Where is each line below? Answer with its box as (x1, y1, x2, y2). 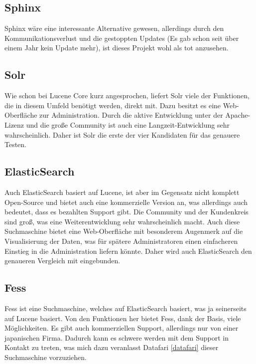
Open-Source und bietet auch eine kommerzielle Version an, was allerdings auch (4, 196, 248, 207)
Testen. (4, 139, 27, 150)
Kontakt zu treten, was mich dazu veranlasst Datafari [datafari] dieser (4, 342, 219, 353)
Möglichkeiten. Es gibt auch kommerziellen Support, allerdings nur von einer (4, 323, 239, 333)
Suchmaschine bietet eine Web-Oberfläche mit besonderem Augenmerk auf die (4, 226, 243, 236)
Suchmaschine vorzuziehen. (4, 352, 87, 362)
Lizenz (4, 119, 24, 130)
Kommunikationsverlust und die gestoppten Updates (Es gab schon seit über (4, 32, 239, 43)
